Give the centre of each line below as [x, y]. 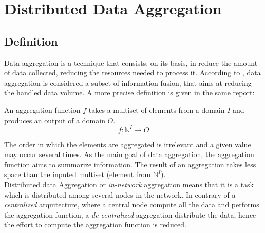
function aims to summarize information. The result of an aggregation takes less [130, 164]
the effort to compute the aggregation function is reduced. [95, 225]
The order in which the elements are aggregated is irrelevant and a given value [128, 144]
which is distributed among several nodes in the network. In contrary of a [120, 194]
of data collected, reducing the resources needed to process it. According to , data [132, 73]
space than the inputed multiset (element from [78, 174]
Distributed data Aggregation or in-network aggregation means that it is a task [129, 185]
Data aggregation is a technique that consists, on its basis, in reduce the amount [131, 62]
